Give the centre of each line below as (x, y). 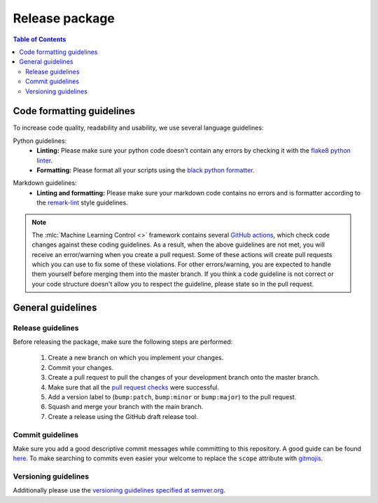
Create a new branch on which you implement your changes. (136, 358)
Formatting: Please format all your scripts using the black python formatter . (146, 170)
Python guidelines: (40, 141)
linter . (45, 160)
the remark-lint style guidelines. (83, 202)
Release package (64, 18)
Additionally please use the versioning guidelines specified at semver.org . (119, 490)
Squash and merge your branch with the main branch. (126, 407)
